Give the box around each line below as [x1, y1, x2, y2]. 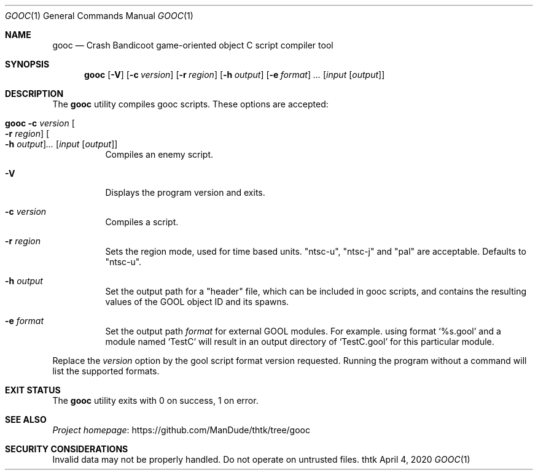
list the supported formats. [52, 366, 160, 376]
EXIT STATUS [5, 385, 61, 395]
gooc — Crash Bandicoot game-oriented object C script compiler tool [52, 40, 333, 50]
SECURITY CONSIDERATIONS [5, 444, 128, 454]
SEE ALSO [5, 414, 47, 425]
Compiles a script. [105, 217, 179, 227]
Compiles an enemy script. [105, 149, 214, 160]
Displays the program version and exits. [105, 187, 265, 198]
